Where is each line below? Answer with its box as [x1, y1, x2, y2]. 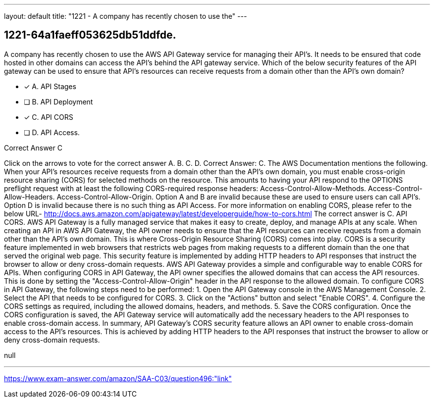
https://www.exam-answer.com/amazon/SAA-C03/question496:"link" [4, 374, 232, 383]
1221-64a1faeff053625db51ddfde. [4, 29, 176, 42]
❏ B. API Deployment [24, 97, 93, 106]
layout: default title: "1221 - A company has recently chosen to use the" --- [4, 12, 247, 20]
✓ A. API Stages [24, 82, 76, 91]
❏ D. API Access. [24, 128, 80, 137]
